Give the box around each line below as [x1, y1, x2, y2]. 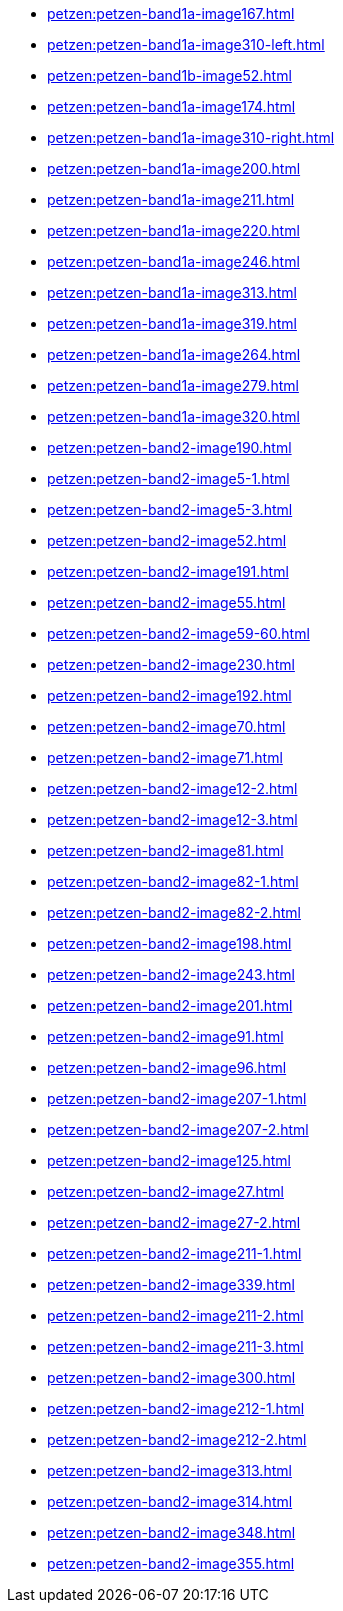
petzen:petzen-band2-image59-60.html [47, 625, 310, 642]
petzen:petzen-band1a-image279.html [47, 377, 299, 394]
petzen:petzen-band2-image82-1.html [47, 873, 299, 890]
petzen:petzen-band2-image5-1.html [47, 470, 290, 487]
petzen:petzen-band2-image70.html [47, 718, 286, 735]
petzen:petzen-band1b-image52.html [47, 67, 292, 84]
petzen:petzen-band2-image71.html [47, 749, 283, 766]
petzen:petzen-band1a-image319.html [47, 315, 297, 332]
